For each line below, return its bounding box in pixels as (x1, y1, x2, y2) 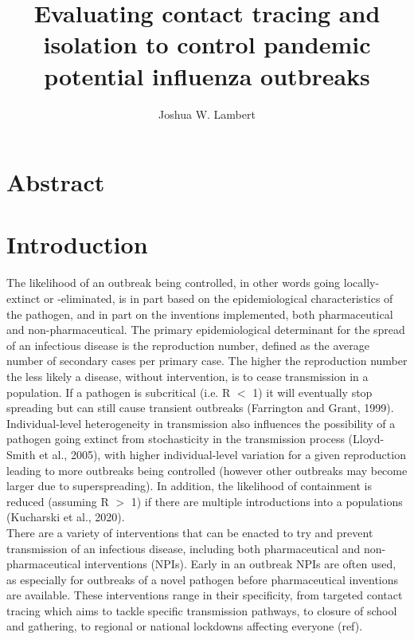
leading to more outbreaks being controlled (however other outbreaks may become (6, 461, 408, 478)
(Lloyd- (348, 430, 385, 447)
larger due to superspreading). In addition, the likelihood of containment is (6, 477, 372, 494)
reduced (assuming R (6, 493, 109, 509)
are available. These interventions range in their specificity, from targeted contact (6, 587, 403, 603)
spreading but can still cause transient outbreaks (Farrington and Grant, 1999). (6, 399, 394, 416)
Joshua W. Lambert (158, 105, 256, 122)
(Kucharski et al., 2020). (6, 508, 125, 525)
